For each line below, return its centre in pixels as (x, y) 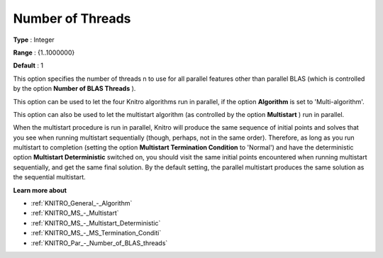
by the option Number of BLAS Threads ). (74, 89)
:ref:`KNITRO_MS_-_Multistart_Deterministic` (96, 223)
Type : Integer (34, 40)
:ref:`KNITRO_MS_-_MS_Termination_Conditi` (96, 233)
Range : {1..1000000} (44, 52)
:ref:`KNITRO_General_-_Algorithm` (82, 203)
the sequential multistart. (50, 177)
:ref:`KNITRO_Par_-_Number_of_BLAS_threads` (99, 243)
